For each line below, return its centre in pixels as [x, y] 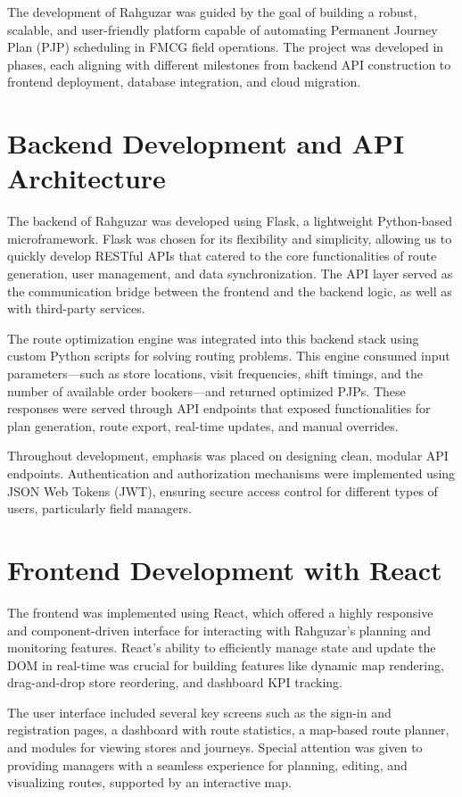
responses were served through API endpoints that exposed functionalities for [219, 408]
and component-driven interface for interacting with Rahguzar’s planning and [219, 630]
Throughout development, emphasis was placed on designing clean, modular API [228, 456]
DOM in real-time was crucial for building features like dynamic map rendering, [226, 664]
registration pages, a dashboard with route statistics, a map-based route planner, [228, 730]
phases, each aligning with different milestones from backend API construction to [229, 64]
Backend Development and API [206, 143]
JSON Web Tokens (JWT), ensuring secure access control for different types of [223, 490]
